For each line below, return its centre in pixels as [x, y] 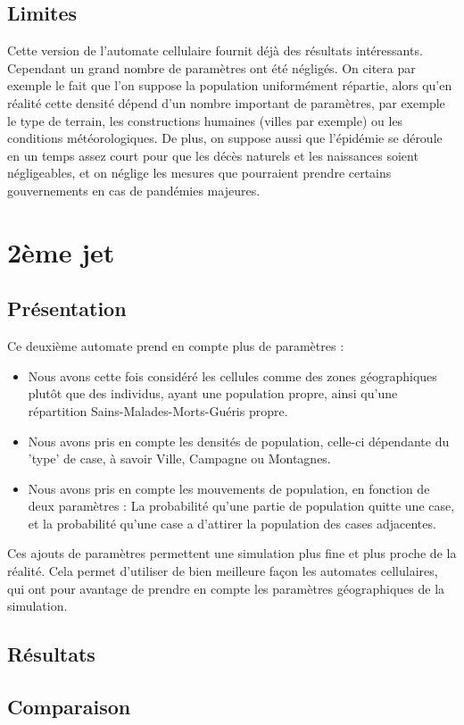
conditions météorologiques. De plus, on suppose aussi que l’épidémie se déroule [225, 138]
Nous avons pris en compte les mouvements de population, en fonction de [229, 488]
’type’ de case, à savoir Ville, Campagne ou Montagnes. [179, 458]
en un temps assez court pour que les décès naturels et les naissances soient [213, 155]
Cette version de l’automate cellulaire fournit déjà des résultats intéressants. [215, 50]
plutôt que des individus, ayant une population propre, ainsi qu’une [213, 393]
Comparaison [69, 707]
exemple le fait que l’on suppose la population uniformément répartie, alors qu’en [230, 85]
